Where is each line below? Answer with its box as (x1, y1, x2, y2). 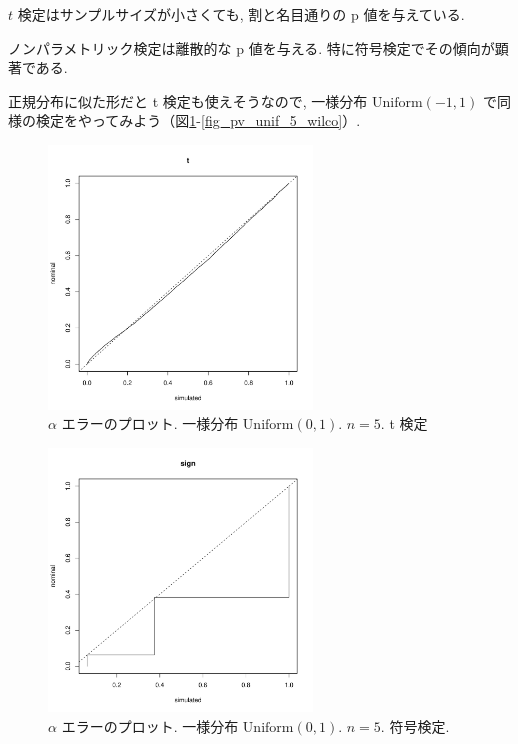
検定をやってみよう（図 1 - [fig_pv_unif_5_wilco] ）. (35, 110, 361, 131)
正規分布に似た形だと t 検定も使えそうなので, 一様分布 (8, 90, 368, 111)
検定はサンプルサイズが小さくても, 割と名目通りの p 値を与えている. (17, 4, 465, 24)
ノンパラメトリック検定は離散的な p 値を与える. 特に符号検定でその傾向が (8, 37, 495, 58)
